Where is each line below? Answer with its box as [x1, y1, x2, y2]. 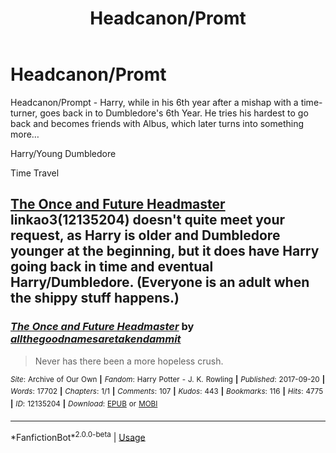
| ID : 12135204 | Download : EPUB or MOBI [10, 398, 158, 409]
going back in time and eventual [10, 258, 214, 276]
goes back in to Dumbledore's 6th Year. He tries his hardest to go [39, 107, 309, 119]
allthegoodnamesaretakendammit [10, 332, 182, 346]
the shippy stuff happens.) [10, 290, 180, 307]
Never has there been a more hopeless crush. [34, 355, 224, 367]
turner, [10, 107, 38, 119]
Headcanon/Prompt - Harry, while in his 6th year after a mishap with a [10, 96, 299, 108]
